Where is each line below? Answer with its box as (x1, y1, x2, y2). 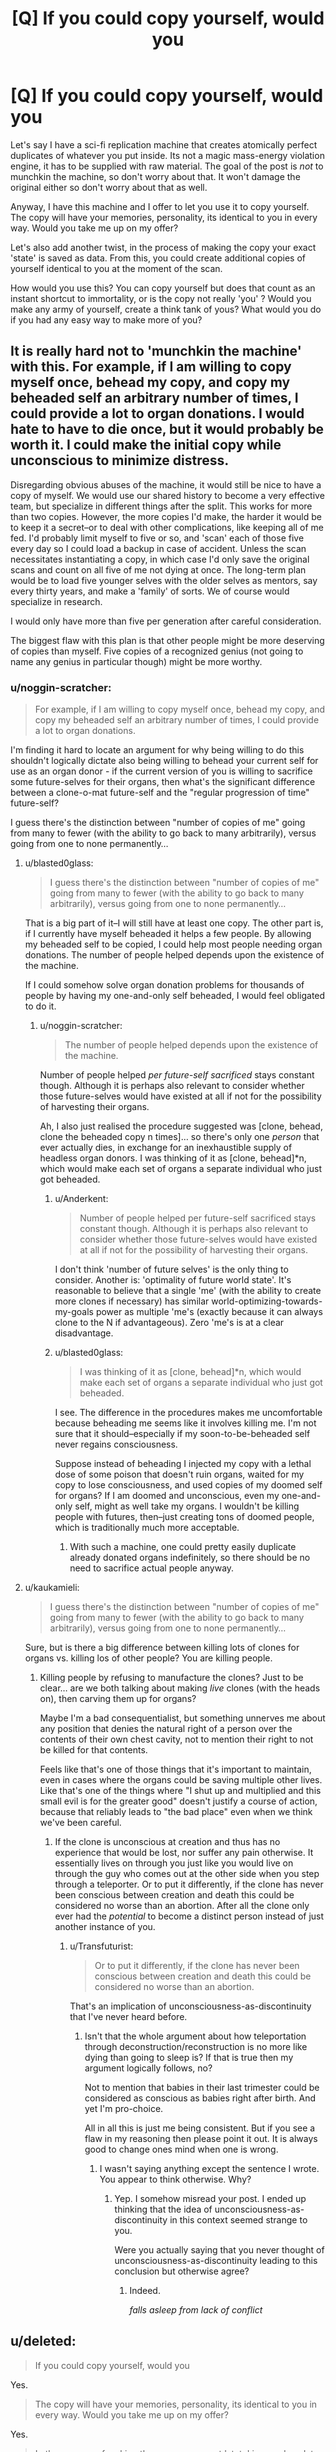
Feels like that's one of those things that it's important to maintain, (39, 1763, 312, 1776)
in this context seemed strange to (169, 2214, 308, 2226)
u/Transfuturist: (69, 1940, 134, 1952)
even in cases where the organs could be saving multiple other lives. (39, 1774, 323, 1786)
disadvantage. (54, 1327, 114, 1339)
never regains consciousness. (54, 1438, 178, 1451)
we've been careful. (39, 1817, 122, 1829)
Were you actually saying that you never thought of (114, 2244, 325, 2256)
